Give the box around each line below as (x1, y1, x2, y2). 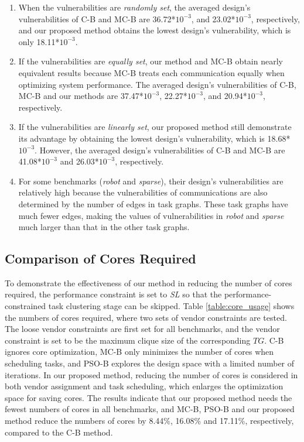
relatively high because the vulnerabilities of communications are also (18, 186, 268, 198)
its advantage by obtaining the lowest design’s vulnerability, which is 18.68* (18, 132, 291, 144)
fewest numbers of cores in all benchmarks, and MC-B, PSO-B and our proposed (5, 403, 295, 415)
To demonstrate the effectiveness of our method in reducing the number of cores (5, 276, 292, 289)
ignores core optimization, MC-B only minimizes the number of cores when (5, 345, 274, 358)
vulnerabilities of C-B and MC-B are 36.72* (18, 12, 176, 25)
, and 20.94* (203, 90, 247, 102)
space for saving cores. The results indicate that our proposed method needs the (5, 391, 292, 403)
